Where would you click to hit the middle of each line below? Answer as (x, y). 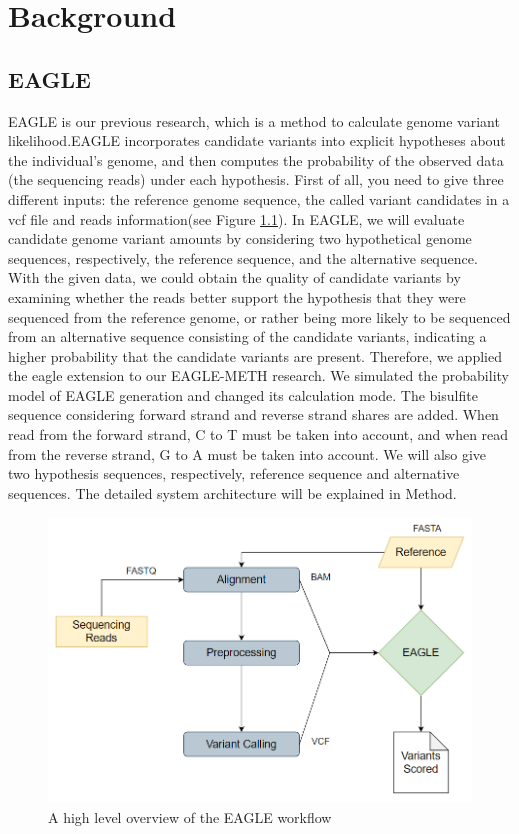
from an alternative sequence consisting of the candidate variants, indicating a (247, 336)
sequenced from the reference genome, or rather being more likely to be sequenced (259, 316)
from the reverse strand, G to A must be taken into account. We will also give (247, 453)
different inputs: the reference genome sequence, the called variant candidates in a (259, 198)
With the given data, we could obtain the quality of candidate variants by (234, 277)
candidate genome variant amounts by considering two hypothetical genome (240, 238)
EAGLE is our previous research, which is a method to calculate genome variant (254, 120)
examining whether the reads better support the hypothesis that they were (237, 296)
